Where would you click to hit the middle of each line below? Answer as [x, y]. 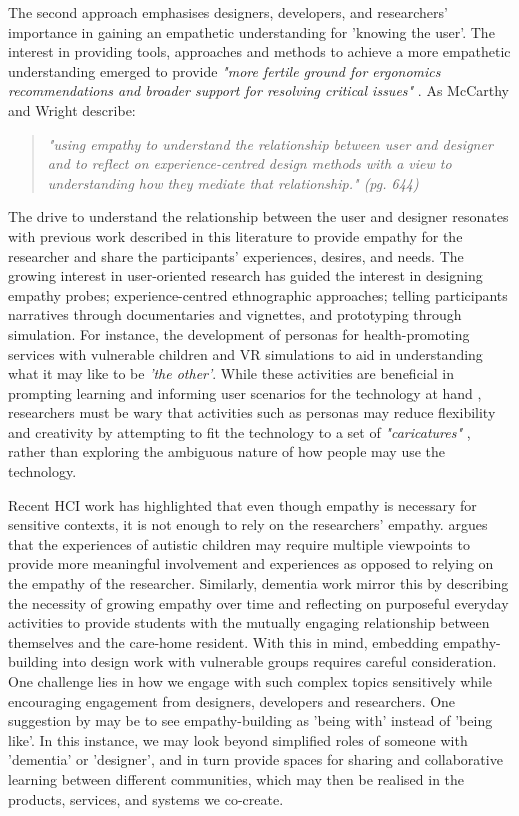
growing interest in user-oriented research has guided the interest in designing [245, 275]
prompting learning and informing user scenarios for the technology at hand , [245, 392]
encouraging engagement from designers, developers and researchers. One [232, 700]
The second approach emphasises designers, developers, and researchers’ [228, 12]
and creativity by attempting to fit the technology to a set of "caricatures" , [239, 431]
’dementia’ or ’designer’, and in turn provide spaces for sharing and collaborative [255, 759]
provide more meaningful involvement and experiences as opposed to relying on [251, 563]
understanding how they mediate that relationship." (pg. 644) [233, 182]
